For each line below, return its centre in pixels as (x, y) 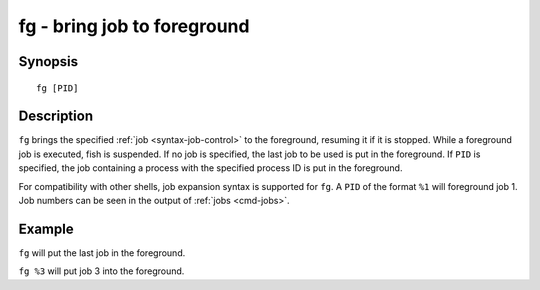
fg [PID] (57, 88)
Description (56, 116)
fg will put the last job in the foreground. (102, 252)
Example (46, 228)
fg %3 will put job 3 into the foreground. (101, 271)
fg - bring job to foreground (134, 26)
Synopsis (48, 61)
